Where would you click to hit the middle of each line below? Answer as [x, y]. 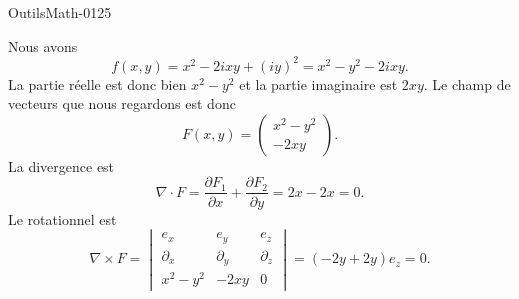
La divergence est [61, 165]
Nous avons [43, 45]
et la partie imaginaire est [318, 83]
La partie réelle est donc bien [97, 83]
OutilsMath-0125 [60, 12]
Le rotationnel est [62, 218]
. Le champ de [467, 83]
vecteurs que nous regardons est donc [122, 103]
